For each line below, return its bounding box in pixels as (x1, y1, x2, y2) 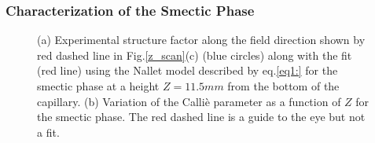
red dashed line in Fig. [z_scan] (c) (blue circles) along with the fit (37, 46, 352, 63)
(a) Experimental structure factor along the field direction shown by (37, 31, 366, 48)
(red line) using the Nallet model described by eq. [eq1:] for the (37, 62, 338, 79)
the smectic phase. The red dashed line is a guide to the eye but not (37, 108, 366, 125)
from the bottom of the (227, 78, 340, 93)
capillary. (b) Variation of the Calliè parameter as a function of (37, 93, 341, 109)
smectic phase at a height (37, 78, 160, 93)
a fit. (37, 123, 60, 140)
